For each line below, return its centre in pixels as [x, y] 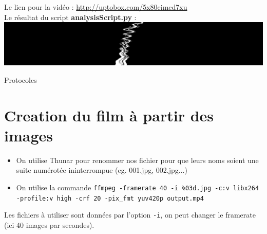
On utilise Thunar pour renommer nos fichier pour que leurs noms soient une [137, 160]
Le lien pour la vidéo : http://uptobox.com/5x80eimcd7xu [96, 7]
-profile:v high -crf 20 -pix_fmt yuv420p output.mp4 [110, 198]
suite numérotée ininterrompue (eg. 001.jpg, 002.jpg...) [102, 170]
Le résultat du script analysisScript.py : [70, 17]
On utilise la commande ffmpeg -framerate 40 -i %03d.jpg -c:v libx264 [138, 187]
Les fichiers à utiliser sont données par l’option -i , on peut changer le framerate [130, 215]
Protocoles [21, 79]
